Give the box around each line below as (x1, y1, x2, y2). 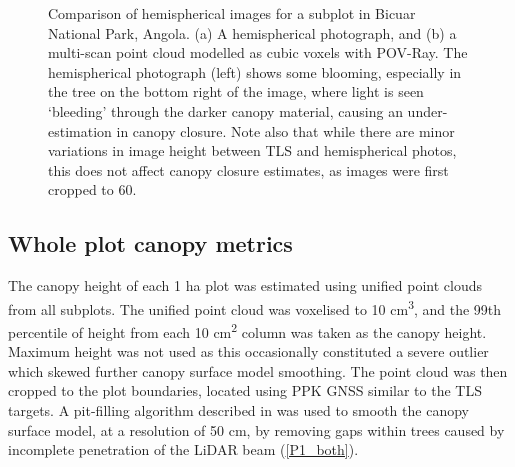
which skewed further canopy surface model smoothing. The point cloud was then (8, 360, 508, 381)
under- (407, 100, 448, 121)
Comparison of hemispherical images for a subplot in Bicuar (48, 3, 416, 23)
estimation (48, 120, 112, 141)
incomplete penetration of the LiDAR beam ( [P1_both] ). (8, 439, 359, 460)
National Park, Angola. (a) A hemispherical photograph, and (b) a (48, 22, 457, 43)
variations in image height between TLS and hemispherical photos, (48, 140, 457, 161)
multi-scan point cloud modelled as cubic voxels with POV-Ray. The (48, 42, 468, 63)
